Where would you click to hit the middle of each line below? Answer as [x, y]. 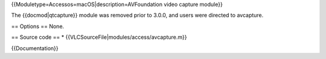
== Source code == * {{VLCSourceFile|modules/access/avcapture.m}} [99, 37]
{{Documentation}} [35, 48]
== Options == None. [38, 26]
